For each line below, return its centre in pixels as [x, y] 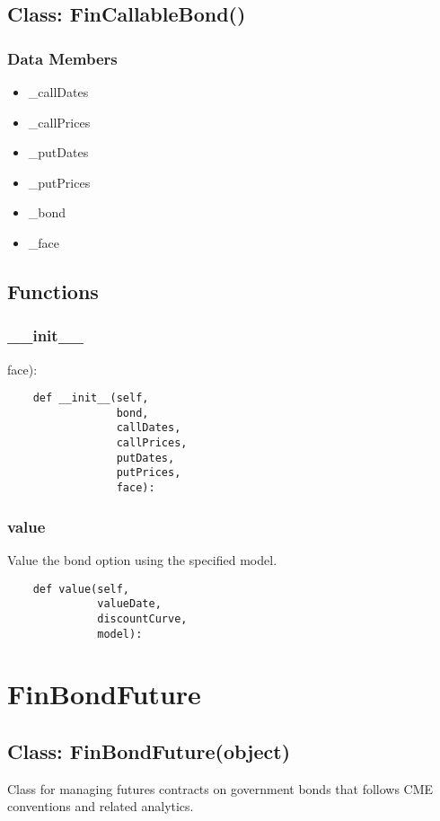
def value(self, [81, 589]
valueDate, [129, 604]
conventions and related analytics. [101, 806]
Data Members [62, 58]
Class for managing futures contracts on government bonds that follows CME [220, 788]
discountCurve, [142, 618]
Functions [53, 291]
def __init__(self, [91, 398]
